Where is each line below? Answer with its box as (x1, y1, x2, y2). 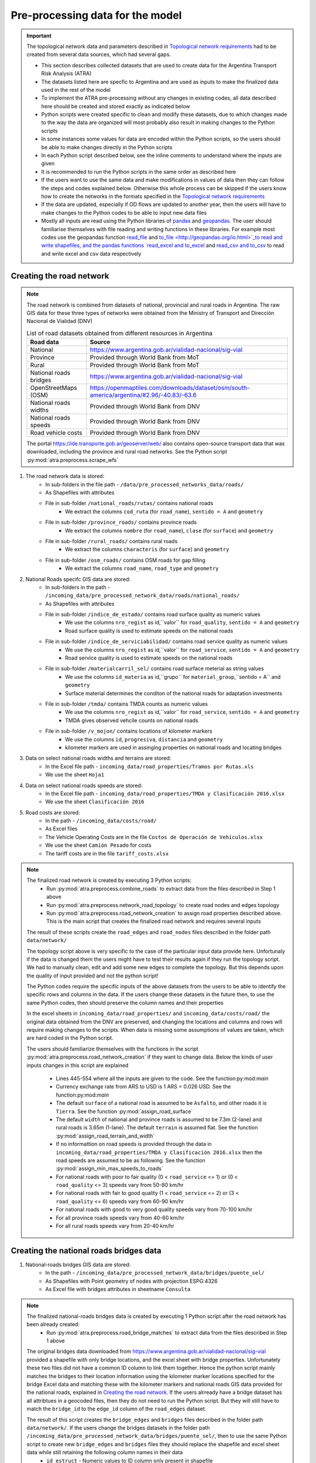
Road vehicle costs (30, 429, 83, 437)
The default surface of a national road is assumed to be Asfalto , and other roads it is (56, 1100, 267, 1107)
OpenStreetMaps (30, 384, 77, 392)
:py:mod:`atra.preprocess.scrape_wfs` (26, 456, 119, 463)
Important (26, 32, 52, 39)
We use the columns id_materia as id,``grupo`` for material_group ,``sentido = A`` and (65, 673, 281, 680)
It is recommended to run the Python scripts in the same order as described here (41, 168, 236, 175)
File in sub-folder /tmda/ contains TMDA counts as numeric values (45, 700, 208, 708)
